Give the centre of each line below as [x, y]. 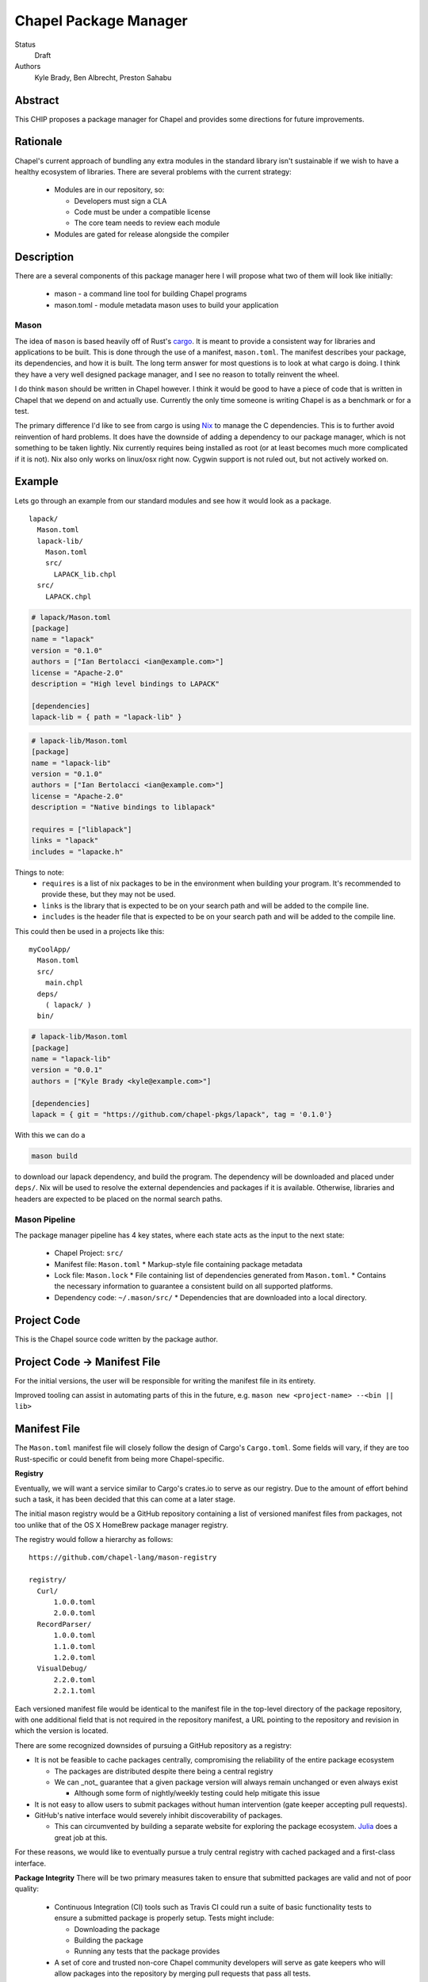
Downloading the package [117, 1929]
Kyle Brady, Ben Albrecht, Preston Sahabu [103, 77]
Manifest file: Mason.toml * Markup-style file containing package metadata [178, 1264]
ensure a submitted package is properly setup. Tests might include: [164, 1918]
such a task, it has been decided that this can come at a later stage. [125, 1499]
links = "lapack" [65, 841]
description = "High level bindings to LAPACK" [125, 683]
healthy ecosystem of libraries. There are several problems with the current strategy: [153, 171]
